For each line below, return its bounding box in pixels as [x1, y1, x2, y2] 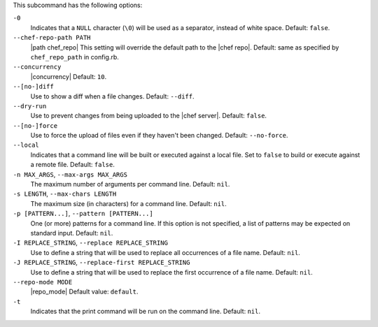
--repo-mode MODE [13, 278, 73, 286]
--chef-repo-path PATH [13, 34, 91, 42]
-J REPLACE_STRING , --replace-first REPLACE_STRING [13, 259, 190, 267]
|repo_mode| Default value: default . [30, 287, 139, 296]
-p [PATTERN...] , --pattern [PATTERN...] [13, 210, 153, 218]
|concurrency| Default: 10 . [30, 72, 107, 80]
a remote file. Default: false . [30, 161, 115, 169]
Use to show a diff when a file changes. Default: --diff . [30, 92, 195, 101]
